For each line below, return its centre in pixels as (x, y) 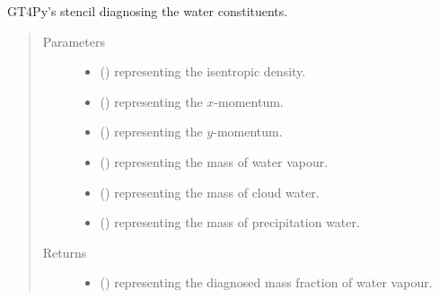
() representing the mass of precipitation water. (230, 222)
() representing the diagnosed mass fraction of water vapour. (266, 282)
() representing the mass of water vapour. (214, 161)
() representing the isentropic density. (203, 71)
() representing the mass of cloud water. (210, 192)
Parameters (74, 41)
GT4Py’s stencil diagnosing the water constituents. (148, 11)
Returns (65, 252)
